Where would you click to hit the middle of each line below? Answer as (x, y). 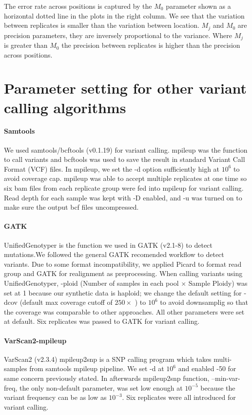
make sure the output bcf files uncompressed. (71, 207)
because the (218, 387)
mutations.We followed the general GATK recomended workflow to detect (114, 254)
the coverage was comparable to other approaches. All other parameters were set (124, 311)
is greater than (26, 45)
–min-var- (226, 378)
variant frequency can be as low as (55, 397)
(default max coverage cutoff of (66, 302)
